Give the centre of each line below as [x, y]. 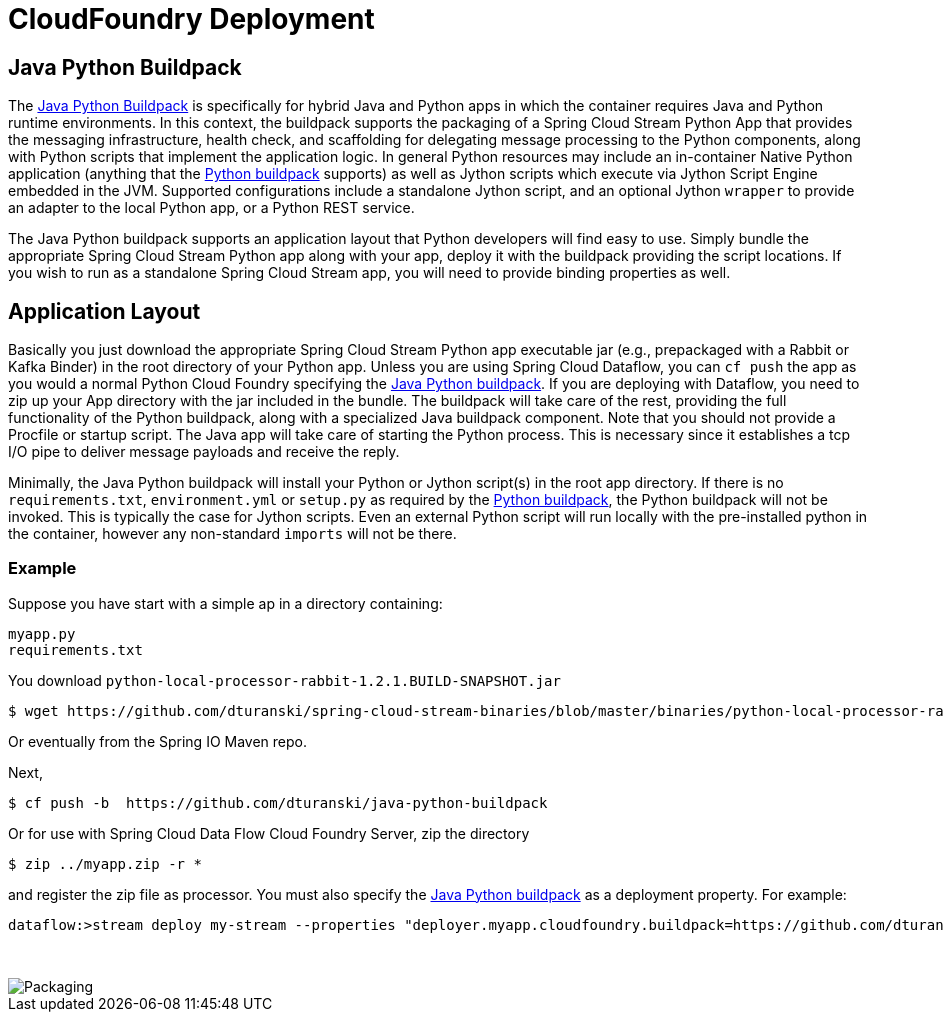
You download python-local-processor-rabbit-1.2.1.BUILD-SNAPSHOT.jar [284, 680]
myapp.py [42, 633]
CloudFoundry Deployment [191, 19]
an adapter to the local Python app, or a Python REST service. [211, 208]
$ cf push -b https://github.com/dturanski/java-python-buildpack [278, 802]
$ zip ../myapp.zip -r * [105, 863]
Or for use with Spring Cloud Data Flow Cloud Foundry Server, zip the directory [269, 833]
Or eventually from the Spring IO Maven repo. [157, 741]
